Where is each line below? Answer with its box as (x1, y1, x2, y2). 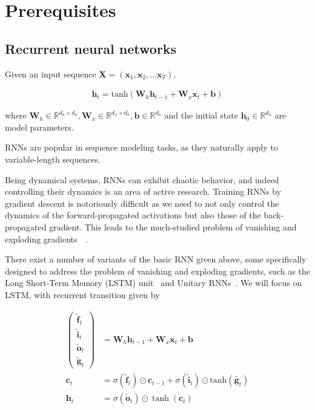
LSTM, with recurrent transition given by (5, 288, 160, 301)
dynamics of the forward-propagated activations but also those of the (5, 209, 261, 221)
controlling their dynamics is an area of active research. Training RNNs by (5, 185, 282, 198)
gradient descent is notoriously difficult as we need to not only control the (5, 197, 279, 209)
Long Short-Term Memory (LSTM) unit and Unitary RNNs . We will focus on (5, 276, 302, 289)
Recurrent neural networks (5, 39, 177, 57)
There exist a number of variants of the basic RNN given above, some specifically (5, 253, 307, 265)
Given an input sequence (5, 67, 96, 80)
